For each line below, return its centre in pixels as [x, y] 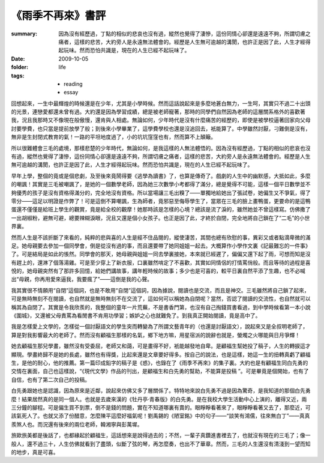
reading [73, 83]
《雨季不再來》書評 [58, 16]
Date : [18, 59]
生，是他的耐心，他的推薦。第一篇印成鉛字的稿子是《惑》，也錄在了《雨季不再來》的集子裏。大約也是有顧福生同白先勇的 [160, 363]
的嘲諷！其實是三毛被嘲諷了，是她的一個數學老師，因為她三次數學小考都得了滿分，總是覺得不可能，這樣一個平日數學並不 [161, 184]
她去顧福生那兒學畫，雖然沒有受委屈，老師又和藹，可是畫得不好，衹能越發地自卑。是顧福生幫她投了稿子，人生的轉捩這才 [161, 346]
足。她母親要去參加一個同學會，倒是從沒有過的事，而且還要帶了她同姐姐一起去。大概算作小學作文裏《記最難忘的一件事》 [161, 246]
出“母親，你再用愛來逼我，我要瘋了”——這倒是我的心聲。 [82, 279]
